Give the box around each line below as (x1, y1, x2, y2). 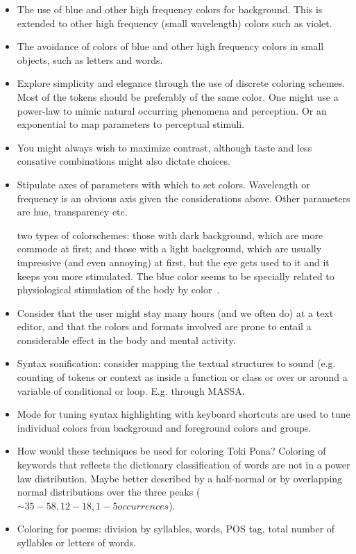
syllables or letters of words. (17, 535, 136, 549)
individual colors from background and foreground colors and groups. (17, 420, 312, 434)
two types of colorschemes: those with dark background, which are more (17, 227, 323, 242)
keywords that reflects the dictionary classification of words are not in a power (17, 457, 350, 472)
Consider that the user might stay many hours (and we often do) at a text (17, 305, 334, 320)
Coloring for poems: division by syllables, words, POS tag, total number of (17, 521, 335, 536)
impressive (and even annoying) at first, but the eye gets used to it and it (17, 254, 330, 269)
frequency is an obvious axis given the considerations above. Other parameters (17, 190, 350, 205)
